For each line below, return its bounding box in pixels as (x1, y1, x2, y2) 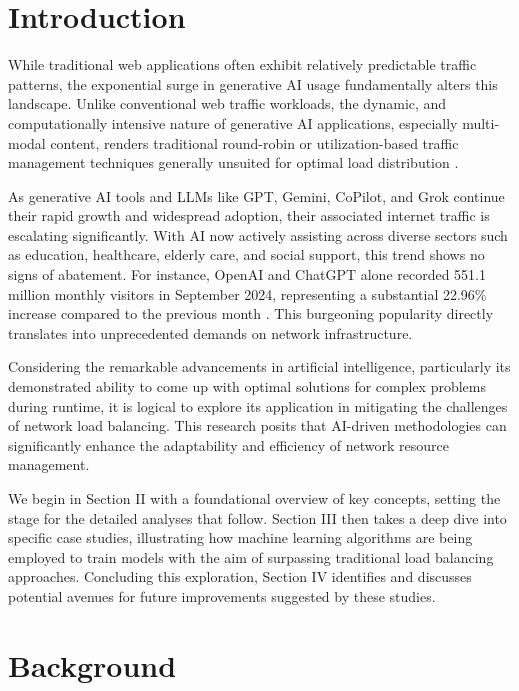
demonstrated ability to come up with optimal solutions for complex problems (8, 376, 486, 397)
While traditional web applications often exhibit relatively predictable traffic (8, 54, 477, 75)
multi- (462, 112, 500, 133)
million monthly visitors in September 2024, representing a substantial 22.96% (8, 283, 487, 304)
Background (8, 644, 177, 685)
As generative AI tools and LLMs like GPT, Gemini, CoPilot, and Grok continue (8, 185, 505, 206)
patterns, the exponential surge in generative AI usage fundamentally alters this (8, 73, 498, 94)
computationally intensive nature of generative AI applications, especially (8, 112, 458, 133)
